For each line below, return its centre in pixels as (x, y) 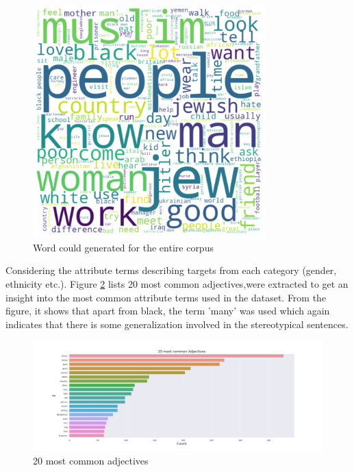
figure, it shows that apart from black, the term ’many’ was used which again (168, 311)
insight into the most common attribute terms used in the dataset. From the (166, 297)
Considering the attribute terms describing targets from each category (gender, (171, 270)
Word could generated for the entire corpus (123, 247)
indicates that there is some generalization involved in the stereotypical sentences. (177, 324)
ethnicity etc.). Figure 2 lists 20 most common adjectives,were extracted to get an (177, 283)
